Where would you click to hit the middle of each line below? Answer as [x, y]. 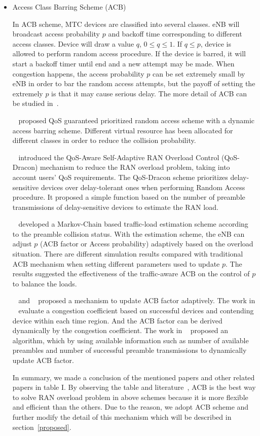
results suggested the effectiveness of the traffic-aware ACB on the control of [131, 274]
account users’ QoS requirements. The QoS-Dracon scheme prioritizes [120, 177]
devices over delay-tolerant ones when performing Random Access [143, 187]
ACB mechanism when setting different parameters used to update [116, 263]
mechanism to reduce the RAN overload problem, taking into [135, 167]
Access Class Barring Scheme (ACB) [69, 7]
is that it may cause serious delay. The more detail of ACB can [149, 93]
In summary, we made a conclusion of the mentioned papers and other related [134, 377]
